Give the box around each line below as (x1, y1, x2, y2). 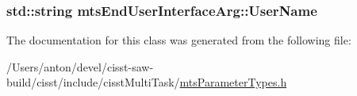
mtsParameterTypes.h (179, 74, 287, 90)
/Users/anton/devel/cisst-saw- (6, 58, 154, 75)
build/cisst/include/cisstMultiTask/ (6, 74, 180, 90)
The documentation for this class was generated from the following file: (6, 32, 351, 48)
